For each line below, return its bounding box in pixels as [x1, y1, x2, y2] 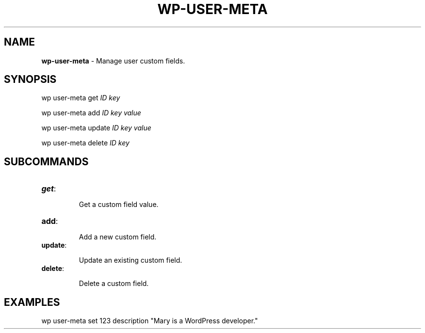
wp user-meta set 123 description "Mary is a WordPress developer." [41, 317, 258, 325]
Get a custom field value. [79, 200, 159, 209]
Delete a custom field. [79, 279, 149, 288]
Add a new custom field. [79, 233, 157, 241]
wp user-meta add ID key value [41, 109, 141, 117]
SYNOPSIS [4, 73, 57, 86]
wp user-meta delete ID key [41, 139, 130, 147]
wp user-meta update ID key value [41, 124, 151, 132]
